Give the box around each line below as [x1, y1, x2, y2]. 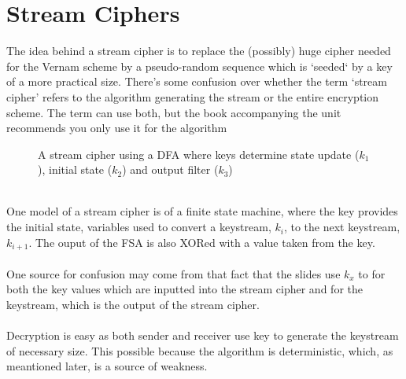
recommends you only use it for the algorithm [6, 120, 227, 136]
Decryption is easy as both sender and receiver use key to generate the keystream [6, 327, 399, 344]
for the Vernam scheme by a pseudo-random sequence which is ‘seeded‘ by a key [6, 57, 393, 74]
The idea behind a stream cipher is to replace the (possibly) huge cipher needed [6, 42, 391, 59]
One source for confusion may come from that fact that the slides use [6, 265, 341, 281]
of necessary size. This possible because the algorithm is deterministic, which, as [6, 342, 393, 359]
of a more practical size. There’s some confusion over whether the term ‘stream [6, 73, 387, 90]
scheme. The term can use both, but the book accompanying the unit [6, 104, 341, 120]
